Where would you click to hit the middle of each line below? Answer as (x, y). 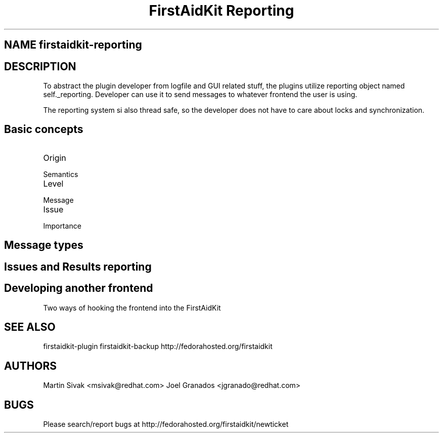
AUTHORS (31, 366)
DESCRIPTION (40, 66)
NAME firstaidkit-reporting (73, 45)
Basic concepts (44, 129)
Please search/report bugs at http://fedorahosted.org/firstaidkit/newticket (166, 424)
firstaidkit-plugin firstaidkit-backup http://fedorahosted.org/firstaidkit (158, 346)
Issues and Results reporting (78, 267)
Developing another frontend (79, 288)
